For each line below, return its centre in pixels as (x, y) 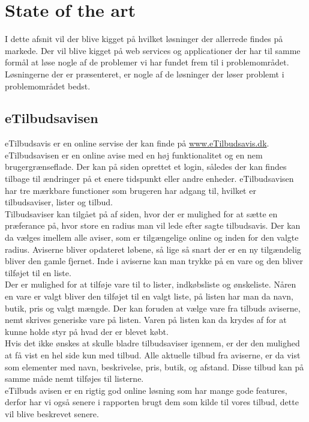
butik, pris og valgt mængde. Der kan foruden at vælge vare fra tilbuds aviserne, (153, 308)
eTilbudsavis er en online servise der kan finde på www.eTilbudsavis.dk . (137, 143)
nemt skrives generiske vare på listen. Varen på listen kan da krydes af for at (146, 320)
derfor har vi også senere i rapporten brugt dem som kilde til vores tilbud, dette (152, 402)
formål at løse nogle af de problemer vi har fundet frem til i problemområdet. (147, 62)
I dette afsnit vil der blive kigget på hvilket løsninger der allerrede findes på (144, 39)
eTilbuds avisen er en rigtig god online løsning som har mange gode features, (146, 390)
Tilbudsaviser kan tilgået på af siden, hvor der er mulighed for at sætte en (141, 213)
